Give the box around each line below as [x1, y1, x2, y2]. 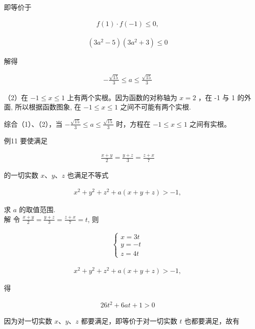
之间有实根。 [189, 118, 231, 129]
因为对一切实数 [4, 316, 52, 326]
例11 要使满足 [4, 135, 48, 145]
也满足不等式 [67, 170, 109, 180]
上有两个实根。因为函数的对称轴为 [67, 92, 177, 102]
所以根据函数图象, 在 [15, 102, 82, 112]
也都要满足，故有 [184, 316, 240, 326]
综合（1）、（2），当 [4, 118, 62, 129]
